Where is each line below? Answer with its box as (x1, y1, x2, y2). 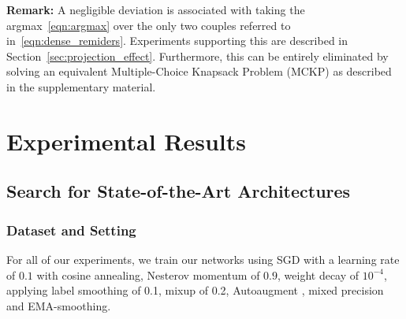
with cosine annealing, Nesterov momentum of (36, 266, 260, 283)
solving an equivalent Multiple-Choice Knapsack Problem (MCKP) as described (6, 63, 392, 80)
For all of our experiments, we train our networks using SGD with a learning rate (6, 250, 400, 267)
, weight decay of (277, 266, 359, 283)
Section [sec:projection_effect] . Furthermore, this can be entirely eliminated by (6, 47, 389, 64)
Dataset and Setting (6, 220, 136, 239)
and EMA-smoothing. (6, 297, 111, 313)
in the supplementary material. (6, 78, 156, 95)
